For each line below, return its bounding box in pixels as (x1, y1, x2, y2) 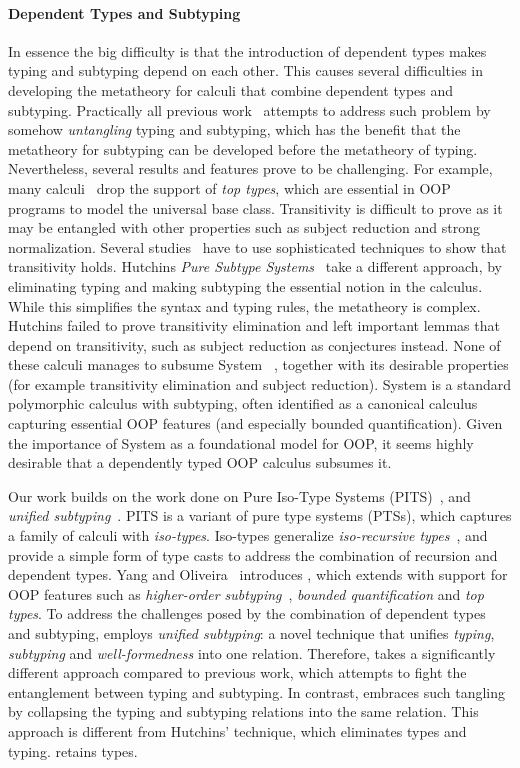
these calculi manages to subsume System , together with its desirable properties (8, 354, 509, 375)
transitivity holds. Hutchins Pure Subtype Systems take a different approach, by (8, 256, 502, 277)
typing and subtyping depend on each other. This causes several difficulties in (8, 60, 483, 81)
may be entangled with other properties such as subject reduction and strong (8, 217, 480, 238)
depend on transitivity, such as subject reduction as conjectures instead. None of (8, 334, 501, 355)
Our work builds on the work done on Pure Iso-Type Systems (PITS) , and (8, 485, 471, 506)
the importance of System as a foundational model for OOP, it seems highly (8, 432, 474, 453)
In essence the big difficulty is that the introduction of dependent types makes (8, 40, 487, 61)
